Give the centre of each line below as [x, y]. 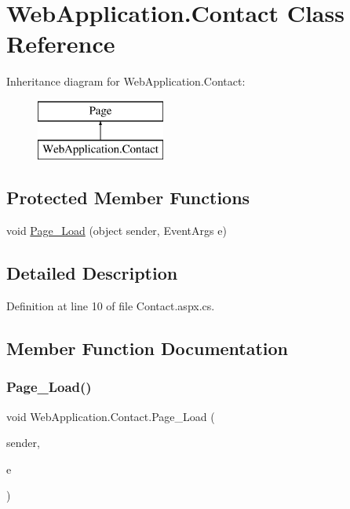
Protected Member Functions [128, 198]
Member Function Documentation [148, 348]
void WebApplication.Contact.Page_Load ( [111, 416]
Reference [61, 44]
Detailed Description [92, 273]
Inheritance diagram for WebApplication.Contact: [126, 81]
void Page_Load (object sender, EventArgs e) [117, 231]
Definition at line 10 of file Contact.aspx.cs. [111, 306]
